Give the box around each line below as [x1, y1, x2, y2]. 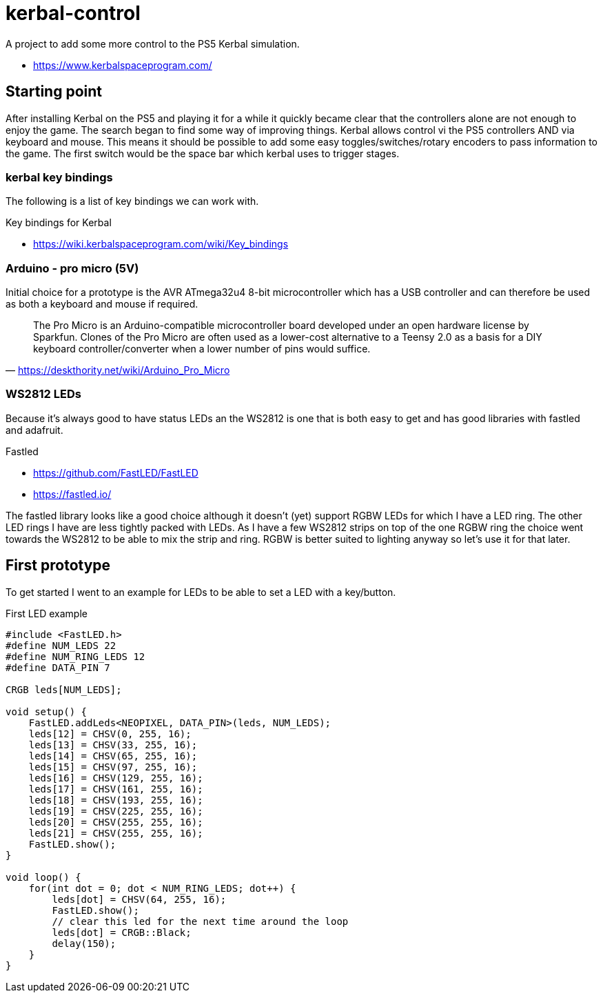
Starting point [6, 83, 102, 101]
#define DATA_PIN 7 [6, 661, 110, 673]
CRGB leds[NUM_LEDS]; [6, 683, 122, 695]
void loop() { [6, 871, 81, 883]
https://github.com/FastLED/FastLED [33, 466, 198, 479]
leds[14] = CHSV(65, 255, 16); [28, 750, 198, 761]
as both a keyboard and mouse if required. [6, 298, 198, 310]
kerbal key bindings [6, 170, 113, 184]
